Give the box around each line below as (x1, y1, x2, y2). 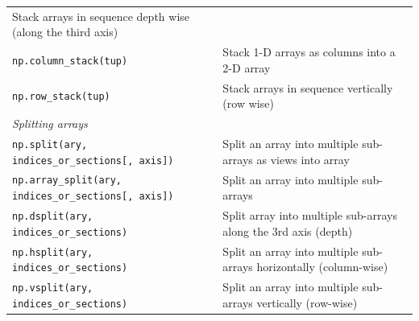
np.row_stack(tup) (12, 91, 110, 103)
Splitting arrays (12, 115, 88, 132)
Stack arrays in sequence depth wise (12, 7, 190, 24)
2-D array (222, 59, 271, 76)
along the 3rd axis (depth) (222, 222, 353, 239)
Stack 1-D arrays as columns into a (222, 43, 396, 60)
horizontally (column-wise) (256, 258, 388, 275)
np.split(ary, (12, 138, 88, 150)
